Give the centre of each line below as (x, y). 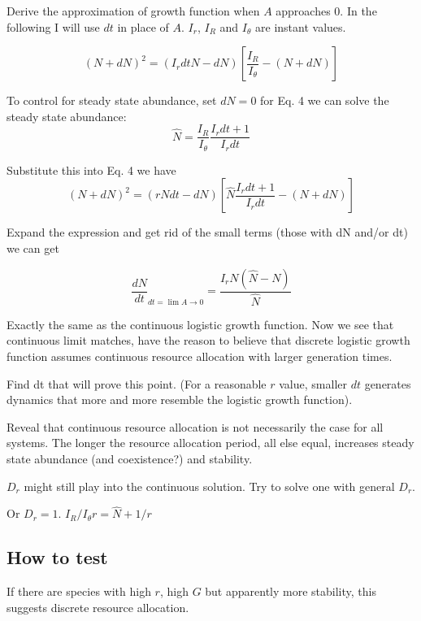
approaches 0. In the (326, 11)
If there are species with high (79, 591)
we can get (33, 248)
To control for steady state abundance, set (112, 100)
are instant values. (301, 26)
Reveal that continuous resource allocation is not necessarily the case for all (195, 426)
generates (388, 383)
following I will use (53, 26)
